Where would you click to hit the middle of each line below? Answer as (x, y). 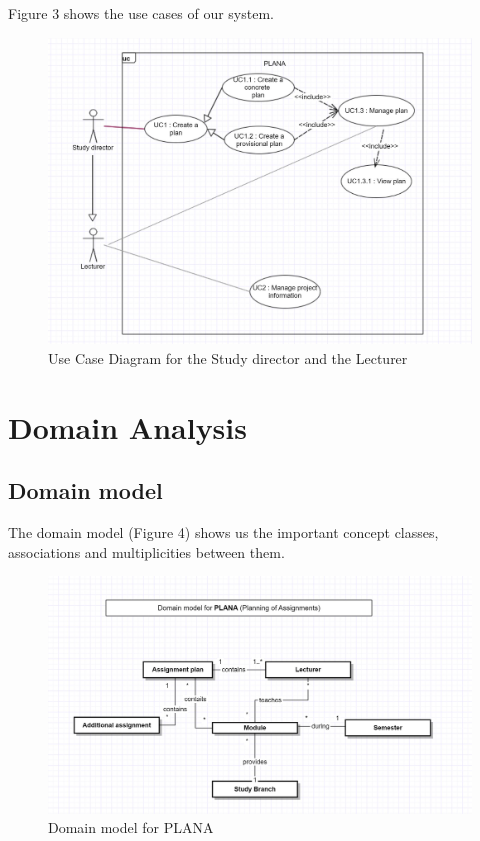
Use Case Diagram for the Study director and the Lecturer (228, 358)
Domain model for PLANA (131, 827)
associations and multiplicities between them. (146, 551)
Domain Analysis (127, 426)
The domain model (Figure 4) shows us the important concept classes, (223, 532)
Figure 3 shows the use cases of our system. (141, 13)
